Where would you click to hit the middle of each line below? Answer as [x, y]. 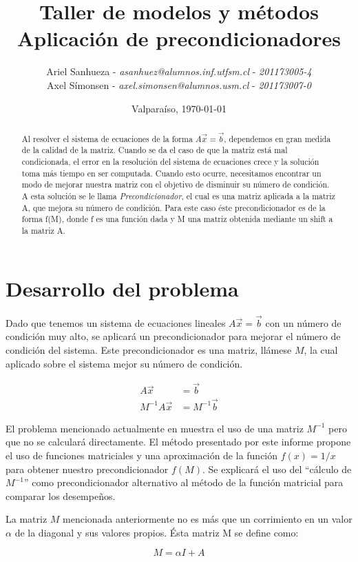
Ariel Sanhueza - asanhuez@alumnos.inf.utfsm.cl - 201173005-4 [179, 71]
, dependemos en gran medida [277, 138]
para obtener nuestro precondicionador [87, 469]
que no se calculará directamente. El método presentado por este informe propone [178, 442]
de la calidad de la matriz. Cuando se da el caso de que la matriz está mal [155, 150]
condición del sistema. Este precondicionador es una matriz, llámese [149, 350]
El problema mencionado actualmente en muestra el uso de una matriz [155, 428]
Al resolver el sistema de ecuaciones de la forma [107, 138]
